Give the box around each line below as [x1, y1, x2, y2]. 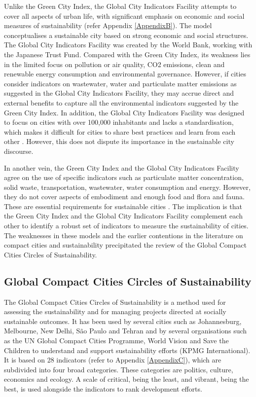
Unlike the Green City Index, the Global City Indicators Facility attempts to [4, 1, 237, 11]
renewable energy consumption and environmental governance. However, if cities [4, 69, 247, 79]
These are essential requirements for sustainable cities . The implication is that [4, 201, 242, 211]
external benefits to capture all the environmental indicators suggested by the [4, 97, 239, 108]
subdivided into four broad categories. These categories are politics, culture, [4, 364, 233, 374]
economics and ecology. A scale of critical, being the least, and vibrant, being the [4, 374, 249, 384]
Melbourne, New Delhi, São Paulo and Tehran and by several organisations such [4, 325, 247, 336]
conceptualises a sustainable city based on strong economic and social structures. [4, 30, 249, 40]
